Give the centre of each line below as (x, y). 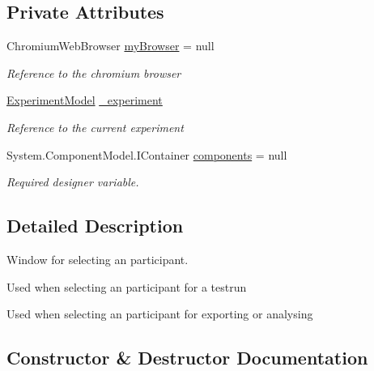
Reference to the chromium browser (94, 72)
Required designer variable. (73, 182)
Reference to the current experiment (95, 127)
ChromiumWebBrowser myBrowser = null (110, 46)
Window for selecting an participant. (98, 259)
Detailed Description (95, 226)
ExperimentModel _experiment (85, 100)
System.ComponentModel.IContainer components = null (147, 154)
